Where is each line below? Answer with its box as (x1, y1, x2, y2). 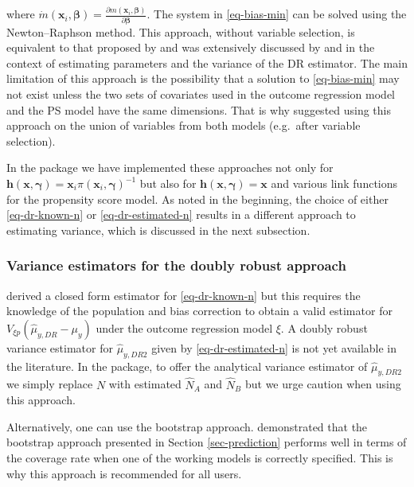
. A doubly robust (280, 319, 368, 336)
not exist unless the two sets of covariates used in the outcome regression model (6, 86, 395, 103)
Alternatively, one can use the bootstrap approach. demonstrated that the (6, 418, 368, 434)
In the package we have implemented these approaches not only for (6, 159, 334, 176)
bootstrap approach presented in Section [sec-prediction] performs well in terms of (6, 434, 407, 450)
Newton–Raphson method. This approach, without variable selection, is (6, 23, 355, 40)
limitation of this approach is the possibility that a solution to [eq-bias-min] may (6, 70, 400, 87)
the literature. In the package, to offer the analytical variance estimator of (6, 357, 368, 374)
